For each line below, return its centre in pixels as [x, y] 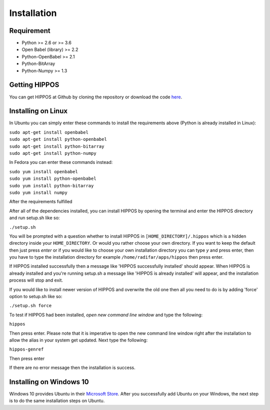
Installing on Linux [38, 111]
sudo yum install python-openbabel [53, 179]
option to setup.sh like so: [36, 297]
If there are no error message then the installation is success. [72, 368]
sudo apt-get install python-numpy [53, 153]
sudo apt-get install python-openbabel [58, 139]
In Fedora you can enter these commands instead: [61, 162]
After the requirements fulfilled [41, 202]
